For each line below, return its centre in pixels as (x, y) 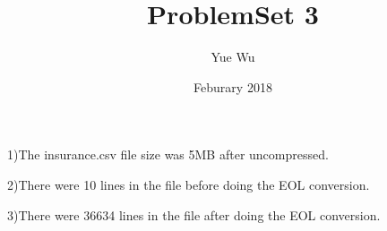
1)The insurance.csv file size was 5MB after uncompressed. (168, 154)
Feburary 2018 (233, 86)
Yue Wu (233, 57)
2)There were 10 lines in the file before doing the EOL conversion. (189, 184)
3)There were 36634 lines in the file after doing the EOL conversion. (194, 214)
